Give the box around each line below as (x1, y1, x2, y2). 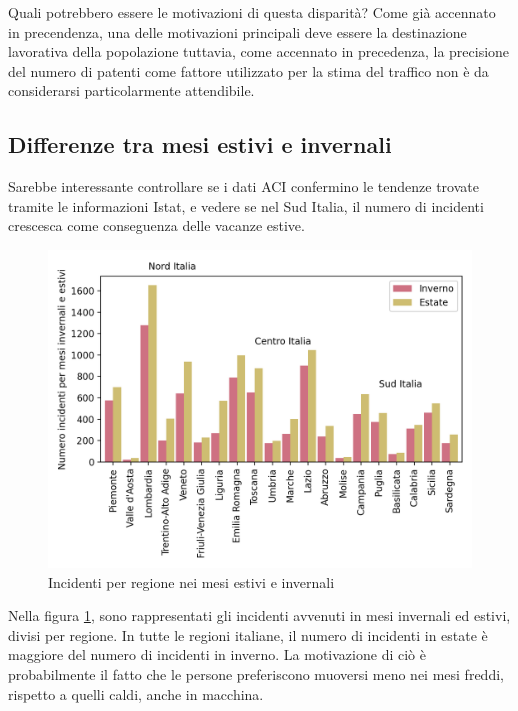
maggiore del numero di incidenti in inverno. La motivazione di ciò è (8, 644, 426, 665)
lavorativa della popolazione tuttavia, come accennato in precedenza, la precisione (8, 41, 510, 62)
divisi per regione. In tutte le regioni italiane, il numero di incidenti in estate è (8, 624, 488, 645)
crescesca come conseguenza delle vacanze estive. (8, 215, 305, 236)
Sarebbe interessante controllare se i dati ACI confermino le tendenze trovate (8, 176, 479, 197)
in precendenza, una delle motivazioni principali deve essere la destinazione (8, 21, 467, 42)
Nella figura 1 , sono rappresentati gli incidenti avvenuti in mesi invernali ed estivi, (8, 605, 511, 626)
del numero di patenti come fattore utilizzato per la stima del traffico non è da (8, 60, 489, 81)
